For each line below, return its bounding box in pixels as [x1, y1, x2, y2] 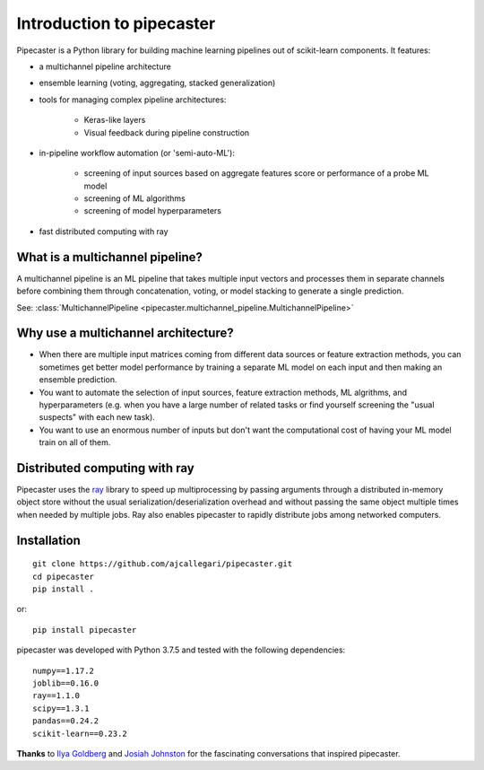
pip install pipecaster [32, 625, 137, 634]
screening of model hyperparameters [83, 206, 221, 216]
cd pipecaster [32, 571, 94, 582]
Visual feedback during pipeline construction [83, 127, 250, 138]
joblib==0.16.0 [32, 678, 99, 688]
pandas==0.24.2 [32, 716, 99, 726]
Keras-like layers [83, 115, 146, 126]
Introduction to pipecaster [16, 13, 216, 33]
